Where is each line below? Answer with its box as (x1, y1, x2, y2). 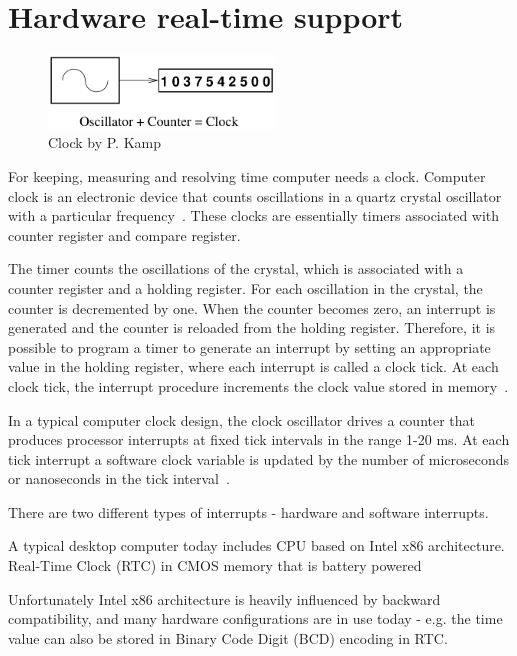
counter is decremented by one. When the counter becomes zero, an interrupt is (8, 297, 496, 318)
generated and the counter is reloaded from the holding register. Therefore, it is (8, 317, 496, 338)
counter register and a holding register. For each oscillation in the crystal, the (8, 277, 483, 298)
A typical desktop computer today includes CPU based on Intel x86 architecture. (8, 535, 505, 556)
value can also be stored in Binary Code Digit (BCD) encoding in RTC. (8, 627, 448, 648)
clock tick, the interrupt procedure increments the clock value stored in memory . (8, 375, 509, 396)
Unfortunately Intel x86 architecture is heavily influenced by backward (8, 588, 441, 609)
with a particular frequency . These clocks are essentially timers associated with (8, 205, 500, 226)
